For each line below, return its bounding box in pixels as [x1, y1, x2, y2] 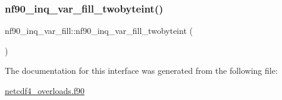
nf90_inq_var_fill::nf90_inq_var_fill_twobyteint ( [5, 24, 193, 37]
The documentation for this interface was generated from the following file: [5, 64, 278, 77]
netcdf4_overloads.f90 [5, 85, 84, 96]
